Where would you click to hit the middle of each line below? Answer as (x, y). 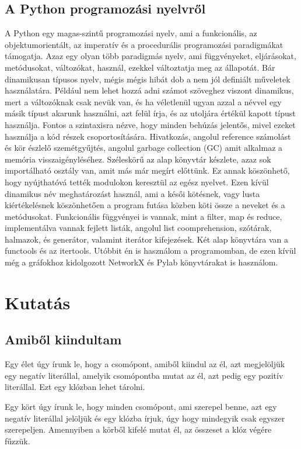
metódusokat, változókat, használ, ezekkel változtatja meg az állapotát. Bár (140, 67)
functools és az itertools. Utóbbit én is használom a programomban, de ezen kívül (150, 251)
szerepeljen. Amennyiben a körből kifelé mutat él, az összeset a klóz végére (138, 429)
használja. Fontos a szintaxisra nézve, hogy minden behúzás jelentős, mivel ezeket (150, 124)
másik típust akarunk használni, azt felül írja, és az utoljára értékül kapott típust (150, 113)
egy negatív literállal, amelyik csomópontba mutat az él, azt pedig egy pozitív (144, 375)
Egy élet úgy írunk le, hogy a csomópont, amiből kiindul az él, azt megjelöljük (145, 364)
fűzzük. (17, 441)
